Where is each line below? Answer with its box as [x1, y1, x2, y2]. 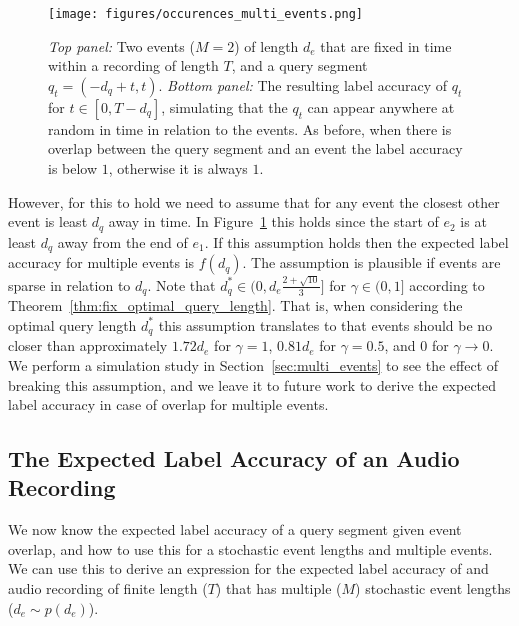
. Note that [147, 274, 216, 295]
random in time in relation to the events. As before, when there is [48, 118, 452, 139]
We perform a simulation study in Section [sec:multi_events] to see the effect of [8, 354, 499, 375]
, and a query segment [231, 55, 368, 76]
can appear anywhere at [307, 96, 455, 117]
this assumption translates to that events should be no [158, 314, 493, 335]
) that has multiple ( [215, 578, 342, 599]
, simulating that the [161, 96, 288, 117]
